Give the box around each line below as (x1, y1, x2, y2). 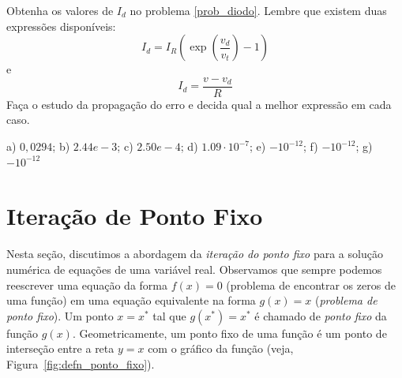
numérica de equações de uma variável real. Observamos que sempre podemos (6, 260, 382, 277)
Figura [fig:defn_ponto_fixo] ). (6, 355, 155, 372)
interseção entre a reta (6, 340, 115, 357)
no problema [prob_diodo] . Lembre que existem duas (130, 2, 387, 18)
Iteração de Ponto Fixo (6, 200, 263, 232)
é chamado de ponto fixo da (254, 307, 387, 324)
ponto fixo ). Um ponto (6, 307, 114, 324)
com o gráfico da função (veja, (148, 340, 294, 357)
